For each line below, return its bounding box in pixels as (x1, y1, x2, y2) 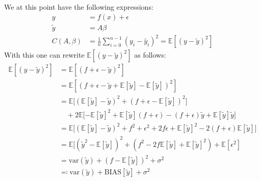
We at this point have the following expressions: (4, 2, 153, 12)
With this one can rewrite (4, 49, 85, 60)
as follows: (134, 49, 166, 60)
